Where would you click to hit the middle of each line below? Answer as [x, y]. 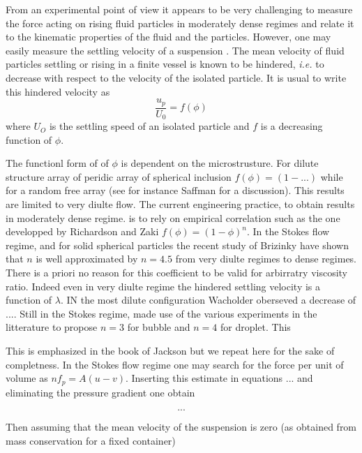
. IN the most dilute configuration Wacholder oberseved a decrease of [208, 300]
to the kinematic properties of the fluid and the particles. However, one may [168, 37]
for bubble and [159, 327]
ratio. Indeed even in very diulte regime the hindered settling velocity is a [163, 286]
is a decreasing [292, 126]
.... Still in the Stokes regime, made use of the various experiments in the [161, 313]
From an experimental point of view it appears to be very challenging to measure [179, 9]
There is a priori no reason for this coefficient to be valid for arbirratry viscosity [176, 273]
